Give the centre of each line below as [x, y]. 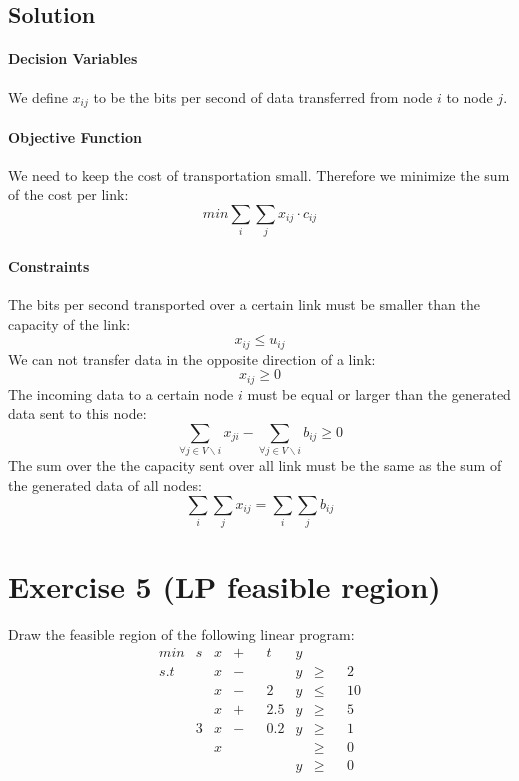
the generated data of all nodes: [105, 484]
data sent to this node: [77, 413]
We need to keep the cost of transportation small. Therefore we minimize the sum [259, 174]
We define [38, 96]
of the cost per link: [68, 194]
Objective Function [75, 136]
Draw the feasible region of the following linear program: [181, 633]
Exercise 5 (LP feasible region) [224, 586]
